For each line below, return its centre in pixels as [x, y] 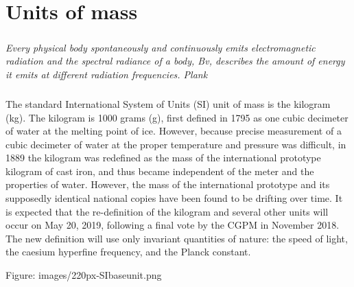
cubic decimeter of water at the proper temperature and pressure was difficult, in [176, 144]
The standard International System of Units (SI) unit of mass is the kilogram [168, 103]
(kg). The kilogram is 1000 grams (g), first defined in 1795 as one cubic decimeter [177, 117]
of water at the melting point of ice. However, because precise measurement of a [174, 131]
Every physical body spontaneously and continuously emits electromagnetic [161, 47]
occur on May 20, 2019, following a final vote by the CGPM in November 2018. [173, 225]
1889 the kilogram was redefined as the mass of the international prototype [163, 158]
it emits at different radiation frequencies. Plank [107, 74]
